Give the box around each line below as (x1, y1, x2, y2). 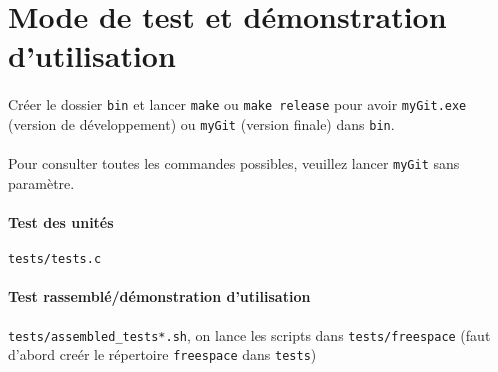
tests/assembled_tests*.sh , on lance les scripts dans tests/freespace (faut (8, 324, 491, 345)
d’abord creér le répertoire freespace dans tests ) (8, 344, 317, 365)
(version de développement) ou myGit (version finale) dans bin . (8, 113, 395, 134)
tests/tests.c (8, 252, 102, 267)
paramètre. (8, 172, 75, 193)
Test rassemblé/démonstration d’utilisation (8, 286, 311, 307)
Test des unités (8, 211, 114, 232)
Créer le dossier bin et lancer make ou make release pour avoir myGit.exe (8, 94, 467, 115)
